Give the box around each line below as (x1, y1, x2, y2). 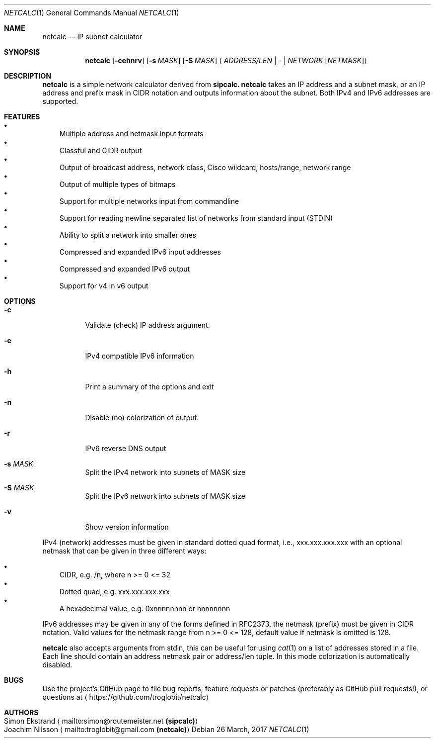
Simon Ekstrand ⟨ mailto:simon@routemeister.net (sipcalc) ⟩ (4, 717, 198, 725)
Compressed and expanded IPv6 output (59, 265, 190, 273)
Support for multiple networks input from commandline (59, 197, 239, 205)
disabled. (42, 660, 72, 669)
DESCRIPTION (4, 72, 52, 80)
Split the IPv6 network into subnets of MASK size (85, 492, 245, 500)
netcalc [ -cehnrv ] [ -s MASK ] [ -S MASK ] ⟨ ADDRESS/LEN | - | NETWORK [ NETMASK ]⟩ (85, 56, 367, 65)
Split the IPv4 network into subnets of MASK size (85, 468, 246, 476)
